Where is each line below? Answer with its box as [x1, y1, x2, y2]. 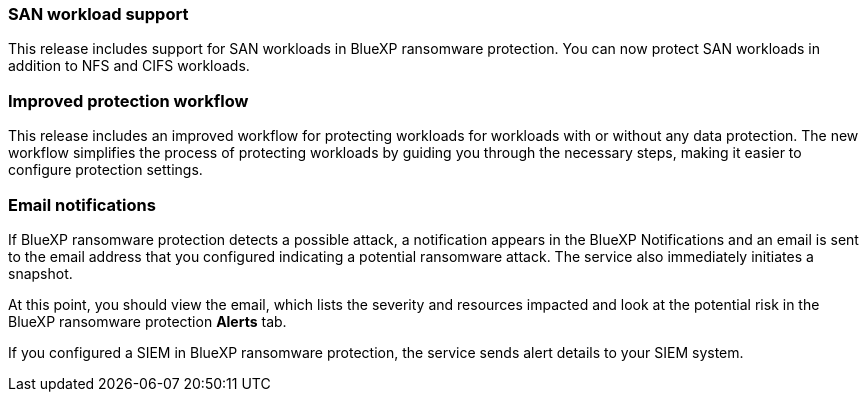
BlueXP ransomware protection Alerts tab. [8, 312, 287, 330]
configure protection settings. [8, 161, 203, 179]
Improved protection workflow [8, 90, 249, 111]
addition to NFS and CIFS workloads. [8, 57, 250, 75]
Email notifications [8, 194, 156, 215]
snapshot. [8, 264, 73, 282]
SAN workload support [8, 4, 189, 24]
